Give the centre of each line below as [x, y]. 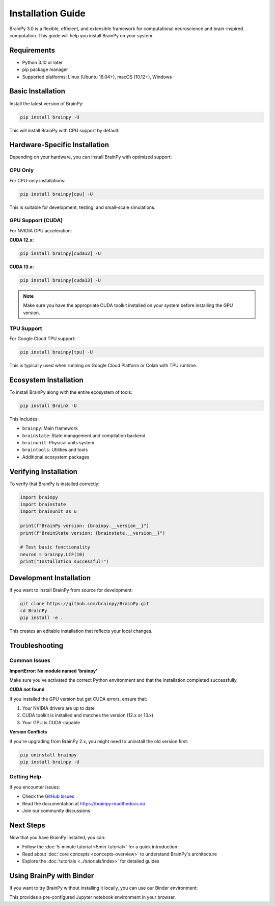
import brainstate [43, 504]
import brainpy [39, 497]
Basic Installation [37, 91]
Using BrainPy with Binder [52, 876]
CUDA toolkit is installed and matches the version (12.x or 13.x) [88, 716]
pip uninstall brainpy [48, 755]
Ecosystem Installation [46, 380]
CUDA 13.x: [22, 267]
